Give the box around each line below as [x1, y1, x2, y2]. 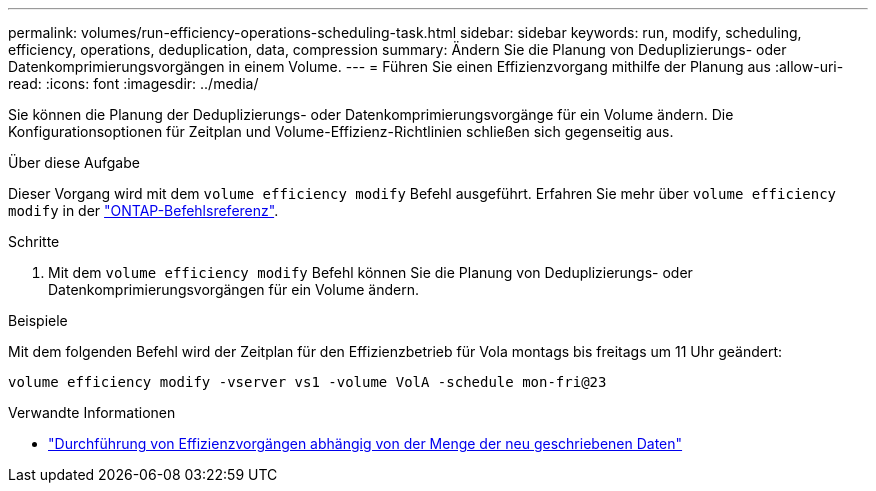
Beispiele [8, 312, 68, 329]
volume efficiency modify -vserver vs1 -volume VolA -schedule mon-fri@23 [8, 374, 607, 390]
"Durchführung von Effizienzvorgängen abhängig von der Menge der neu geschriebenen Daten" [48, 435, 683, 452]
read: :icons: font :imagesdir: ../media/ [8, 75, 259, 92]
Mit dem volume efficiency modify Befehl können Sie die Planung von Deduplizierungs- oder [48, 264, 693, 281]
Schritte [8, 233, 60, 250]
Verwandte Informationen [8, 404, 176, 421]
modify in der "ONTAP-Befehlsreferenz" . [8, 202, 279, 219]
